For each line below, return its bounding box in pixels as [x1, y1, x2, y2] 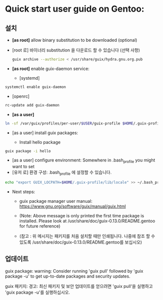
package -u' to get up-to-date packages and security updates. [5, 273, 130, 279]
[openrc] [12, 93, 30, 99]
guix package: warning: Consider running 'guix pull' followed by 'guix [5, 268, 144, 274]
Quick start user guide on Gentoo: [5, 3, 145, 15]
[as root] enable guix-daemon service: [12, 66, 90, 71]
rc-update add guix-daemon [5, 103, 60, 107]
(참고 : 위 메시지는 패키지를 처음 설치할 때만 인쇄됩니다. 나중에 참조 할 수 [19, 233, 155, 239]
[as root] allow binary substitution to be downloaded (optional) [12, 37, 137, 43]
